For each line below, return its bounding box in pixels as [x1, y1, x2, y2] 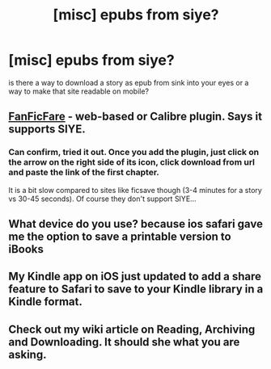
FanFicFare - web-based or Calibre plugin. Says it [8, 110, 263, 124]
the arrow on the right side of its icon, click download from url [8, 157, 255, 168]
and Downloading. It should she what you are [8, 335, 240, 349]
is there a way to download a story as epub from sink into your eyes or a [8, 78, 249, 87]
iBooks [8, 242, 44, 256]
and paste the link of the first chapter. [8, 167, 160, 178]
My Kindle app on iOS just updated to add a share [8, 270, 261, 283]
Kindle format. [8, 295, 83, 308]
